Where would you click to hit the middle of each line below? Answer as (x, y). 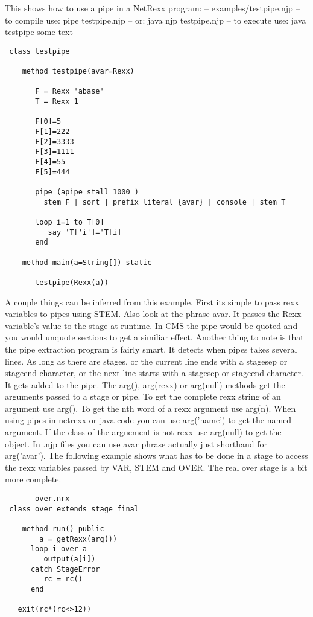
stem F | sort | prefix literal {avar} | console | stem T (165, 202)
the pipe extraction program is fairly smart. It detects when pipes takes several (151, 349)
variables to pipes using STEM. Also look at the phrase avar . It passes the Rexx (153, 314)
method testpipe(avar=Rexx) (78, 72)
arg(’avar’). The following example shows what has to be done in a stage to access (156, 456)
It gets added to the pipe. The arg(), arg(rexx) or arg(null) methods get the (145, 384)
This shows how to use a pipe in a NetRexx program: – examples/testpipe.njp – (153, 8)
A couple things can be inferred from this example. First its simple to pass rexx (152, 302)
